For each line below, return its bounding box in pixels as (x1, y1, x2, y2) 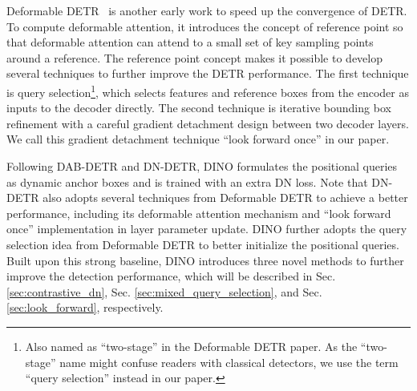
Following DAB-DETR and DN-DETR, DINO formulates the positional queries (6, 158, 398, 174)
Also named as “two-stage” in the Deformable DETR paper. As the (25, 337, 358, 354)
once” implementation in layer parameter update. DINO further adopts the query (6, 220, 407, 237)
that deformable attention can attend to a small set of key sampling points (6, 34, 374, 50)
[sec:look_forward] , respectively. (6, 299, 164, 316)
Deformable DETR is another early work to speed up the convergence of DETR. (6, 2, 407, 18)
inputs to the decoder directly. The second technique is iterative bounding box (6, 99, 391, 116)
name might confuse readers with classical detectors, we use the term (59, 353, 399, 370)
